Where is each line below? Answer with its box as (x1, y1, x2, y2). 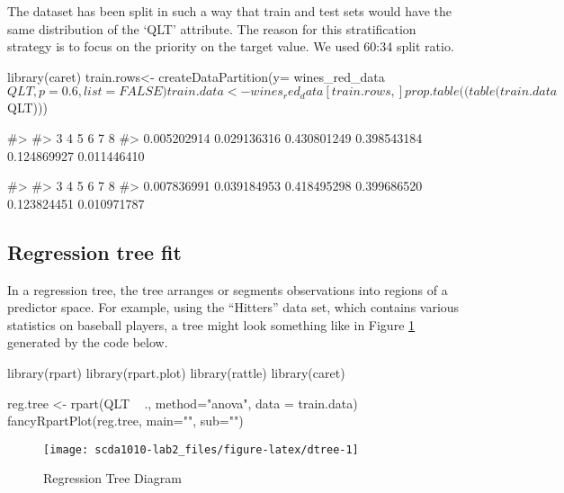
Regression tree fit (7, 238, 182, 265)
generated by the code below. (7, 333, 168, 352)
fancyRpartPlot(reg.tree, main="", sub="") (7, 411, 244, 430)
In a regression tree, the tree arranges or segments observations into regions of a (7, 280, 448, 299)
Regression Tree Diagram (43, 469, 182, 488)
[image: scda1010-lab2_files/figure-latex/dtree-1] (43, 443, 359, 456)
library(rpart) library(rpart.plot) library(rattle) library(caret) (7, 363, 345, 381)
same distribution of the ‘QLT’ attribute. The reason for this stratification (7, 19, 416, 38)
